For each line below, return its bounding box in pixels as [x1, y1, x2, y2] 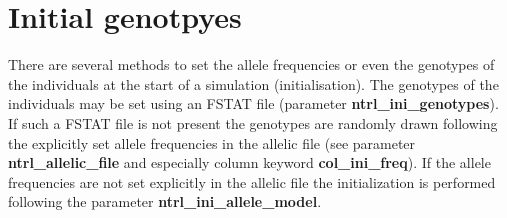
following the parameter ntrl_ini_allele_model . [8, 191, 322, 212]
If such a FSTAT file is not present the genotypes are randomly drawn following [8, 112, 498, 133]
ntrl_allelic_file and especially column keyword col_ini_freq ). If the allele [8, 152, 491, 173]
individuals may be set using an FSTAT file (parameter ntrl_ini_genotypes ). [8, 93, 499, 114]
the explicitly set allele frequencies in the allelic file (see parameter [8, 132, 416, 153]
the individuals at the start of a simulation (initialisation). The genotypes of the [8, 73, 499, 94]
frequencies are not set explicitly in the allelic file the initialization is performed [8, 171, 496, 192]
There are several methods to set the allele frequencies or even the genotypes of [8, 54, 495, 75]
